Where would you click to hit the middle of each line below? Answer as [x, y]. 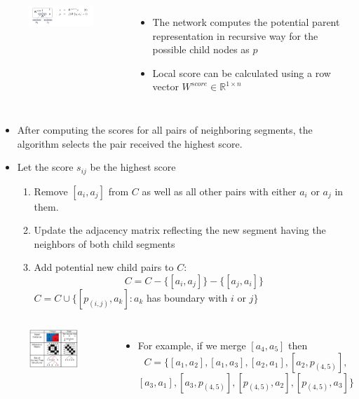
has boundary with [187, 297]
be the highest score [133, 167]
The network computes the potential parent [246, 22]
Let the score [45, 167]
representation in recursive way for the [235, 35]
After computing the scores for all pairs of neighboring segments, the [165, 129]
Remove [51, 191]
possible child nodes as [201, 49]
